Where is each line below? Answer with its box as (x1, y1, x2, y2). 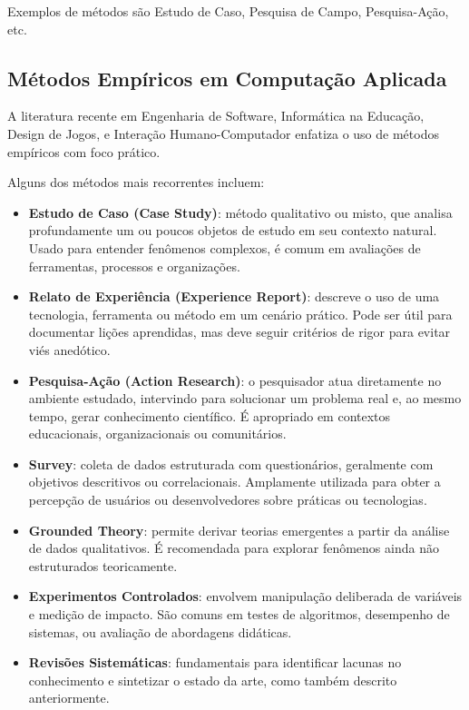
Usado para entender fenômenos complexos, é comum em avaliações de (28, 238, 421, 257)
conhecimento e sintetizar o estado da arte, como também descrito (28, 670, 397, 689)
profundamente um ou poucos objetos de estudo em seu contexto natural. (28, 221, 437, 240)
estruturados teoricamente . (28, 556, 178, 575)
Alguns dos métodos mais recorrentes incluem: (7, 173, 265, 192)
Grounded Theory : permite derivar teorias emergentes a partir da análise (28, 520, 450, 539)
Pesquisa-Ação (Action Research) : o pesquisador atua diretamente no (28, 370, 442, 390)
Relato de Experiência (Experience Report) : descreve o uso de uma (28, 287, 440, 306)
